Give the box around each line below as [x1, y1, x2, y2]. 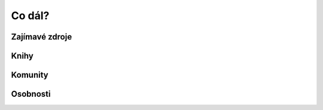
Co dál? [11, 9, 50, 22]
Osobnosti [11, 89, 51, 99]
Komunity [11, 70, 48, 80]
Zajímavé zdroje [11, 32, 72, 42]
